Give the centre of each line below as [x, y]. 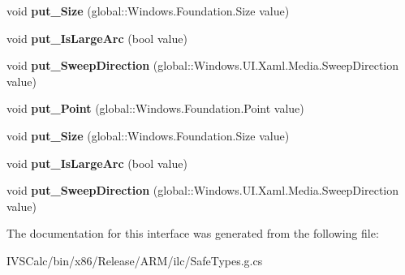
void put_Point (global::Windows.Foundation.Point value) [155, 108]
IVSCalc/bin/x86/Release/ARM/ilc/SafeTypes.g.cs [135, 260]
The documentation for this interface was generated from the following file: [193, 233]
